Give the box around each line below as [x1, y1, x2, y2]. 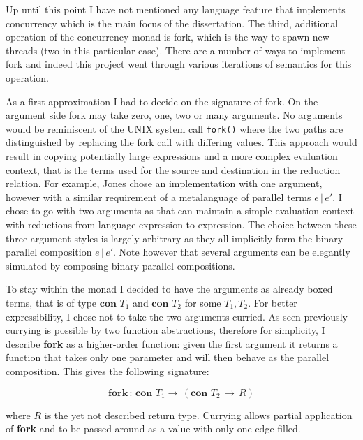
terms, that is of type [6, 295, 97, 309]
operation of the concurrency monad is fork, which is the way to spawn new [6, 29, 329, 44]
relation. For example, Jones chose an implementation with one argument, [6, 176, 323, 191]
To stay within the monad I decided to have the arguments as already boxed [6, 281, 333, 296]
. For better [248, 295, 297, 309]
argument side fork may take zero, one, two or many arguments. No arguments [6, 108, 343, 122]
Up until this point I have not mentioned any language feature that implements [6, 2, 346, 16]
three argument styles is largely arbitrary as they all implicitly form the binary [6, 230, 343, 245]
